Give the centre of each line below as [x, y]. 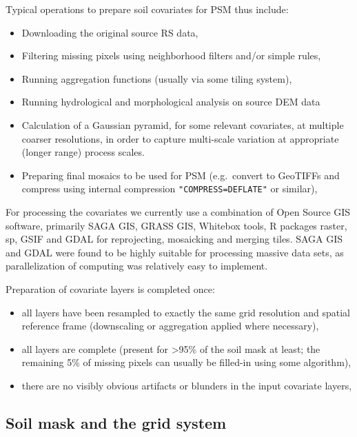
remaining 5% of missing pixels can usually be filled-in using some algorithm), [186, 362]
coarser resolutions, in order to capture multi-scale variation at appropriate [180, 138]
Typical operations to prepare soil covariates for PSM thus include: [147, 9]
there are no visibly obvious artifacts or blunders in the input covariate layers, [187, 385]
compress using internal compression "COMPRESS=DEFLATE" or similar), [170, 189]
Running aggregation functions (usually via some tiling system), [157, 78]
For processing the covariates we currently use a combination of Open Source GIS [178, 212]
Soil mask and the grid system [116, 422]
